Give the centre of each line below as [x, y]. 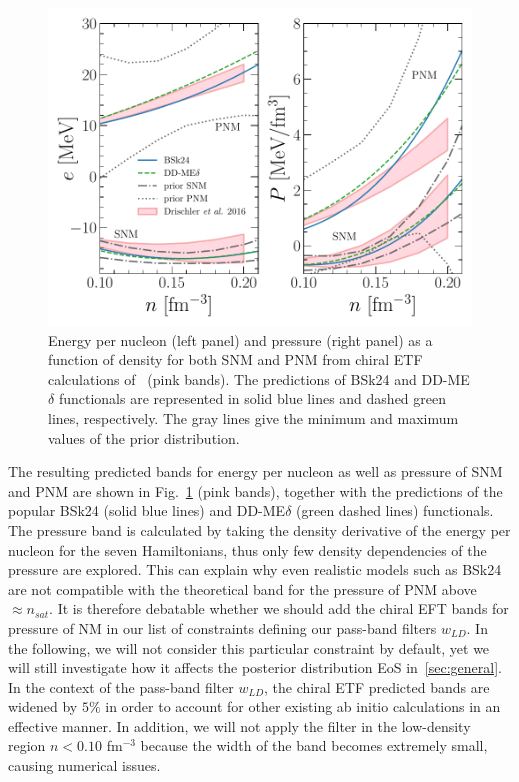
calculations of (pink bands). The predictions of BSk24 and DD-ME [259, 378]
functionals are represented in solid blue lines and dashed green [252, 398]
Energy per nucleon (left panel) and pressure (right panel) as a [240, 339]
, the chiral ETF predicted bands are [377, 686]
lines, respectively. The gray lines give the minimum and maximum [253, 417]
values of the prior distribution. [144, 437]
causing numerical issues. [84, 765]
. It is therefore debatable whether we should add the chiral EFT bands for [279, 608]
